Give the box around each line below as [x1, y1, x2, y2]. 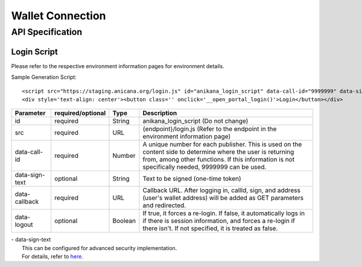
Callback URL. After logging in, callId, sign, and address [142, 186, 301, 195]
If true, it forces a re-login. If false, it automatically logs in [142, 209, 305, 218]
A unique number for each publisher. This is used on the [142, 140, 302, 149]
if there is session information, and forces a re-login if [142, 217, 295, 225]
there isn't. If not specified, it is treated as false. [142, 224, 278, 233]
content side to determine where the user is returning [142, 148, 294, 156]
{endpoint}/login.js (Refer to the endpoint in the [142, 125, 277, 133]
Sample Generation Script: [11, 74, 77, 81]
